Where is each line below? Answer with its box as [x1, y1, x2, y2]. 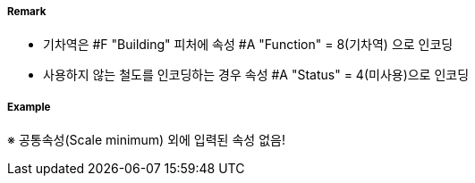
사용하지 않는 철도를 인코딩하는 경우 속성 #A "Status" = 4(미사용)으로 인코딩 [43, 67, 470, 83]
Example [7, 100, 51, 113]
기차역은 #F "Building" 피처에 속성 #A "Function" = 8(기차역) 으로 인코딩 [43, 37, 454, 53]
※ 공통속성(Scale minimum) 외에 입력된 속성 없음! [7, 132, 285, 148]
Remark [7, 5, 47, 18]
